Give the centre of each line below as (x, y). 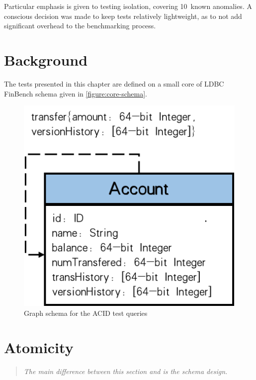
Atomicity (39, 347)
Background (46, 59)
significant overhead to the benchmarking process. (80, 26)
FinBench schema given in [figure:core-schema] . (76, 93)
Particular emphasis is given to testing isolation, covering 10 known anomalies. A (128, 6)
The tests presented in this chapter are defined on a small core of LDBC (114, 83)
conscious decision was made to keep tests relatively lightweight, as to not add (123, 16)
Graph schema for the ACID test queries (86, 313)
